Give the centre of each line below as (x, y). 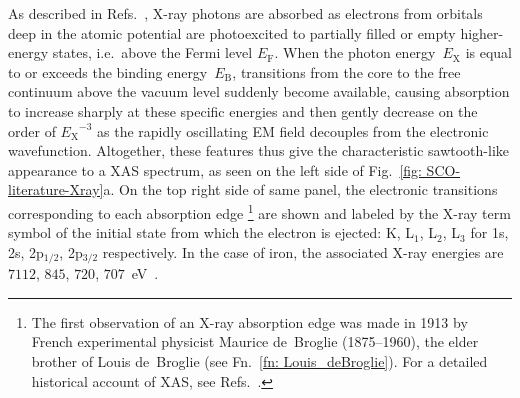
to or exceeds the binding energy (108, 71)
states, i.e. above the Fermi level (152, 52)
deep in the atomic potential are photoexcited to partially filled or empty (232, 32)
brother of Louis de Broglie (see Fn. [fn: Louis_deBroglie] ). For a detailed (259, 361)
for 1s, (489, 232)
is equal (489, 52)
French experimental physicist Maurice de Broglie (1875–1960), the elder (255, 341)
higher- (482, 32)
